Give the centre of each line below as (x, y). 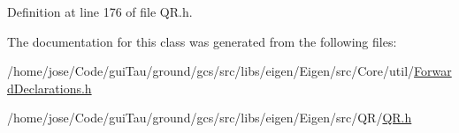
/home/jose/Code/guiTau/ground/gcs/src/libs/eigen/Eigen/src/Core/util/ (211, 71)
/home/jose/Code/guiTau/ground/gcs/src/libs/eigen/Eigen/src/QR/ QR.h (210, 118)
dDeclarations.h (50, 88)
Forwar (433, 71)
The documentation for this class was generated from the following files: (202, 41)
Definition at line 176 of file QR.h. (100, 11)
